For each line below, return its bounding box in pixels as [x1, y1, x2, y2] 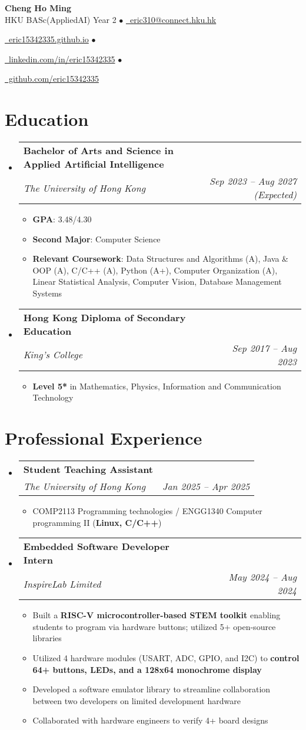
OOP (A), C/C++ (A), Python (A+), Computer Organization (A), [32, 264, 278, 276]
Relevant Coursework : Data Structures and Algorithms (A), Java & [32, 252, 288, 265]
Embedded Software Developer [23, 539, 169, 554]
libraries [32, 632, 62, 644]
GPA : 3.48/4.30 [32, 213, 92, 225]
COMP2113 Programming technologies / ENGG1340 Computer [32, 504, 262, 516]
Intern [23, 553, 53, 567]
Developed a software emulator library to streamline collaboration [32, 683, 271, 695]
